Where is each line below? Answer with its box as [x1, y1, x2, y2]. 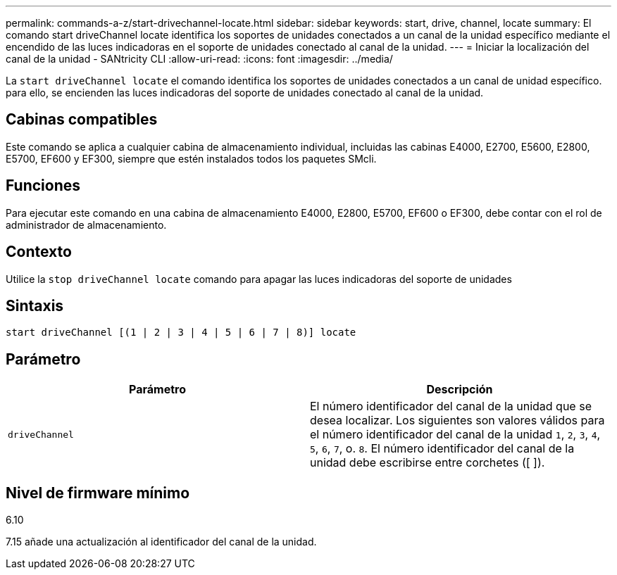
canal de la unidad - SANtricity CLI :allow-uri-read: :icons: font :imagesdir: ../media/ [6, 53, 393, 65]
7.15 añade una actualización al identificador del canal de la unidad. [6, 536, 317, 548]
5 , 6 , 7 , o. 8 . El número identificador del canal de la [310, 441, 575, 456]
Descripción [426, 382, 493, 397]
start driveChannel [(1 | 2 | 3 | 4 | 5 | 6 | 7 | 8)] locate [6, 327, 356, 339]
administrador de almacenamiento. [6, 218, 167, 231]
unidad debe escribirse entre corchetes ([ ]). [310, 455, 545, 470]
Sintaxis [6, 296, 64, 315]
